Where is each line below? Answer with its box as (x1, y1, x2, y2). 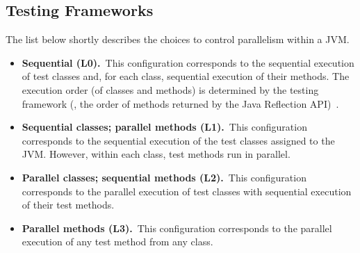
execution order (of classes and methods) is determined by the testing (22, 82, 319, 97)
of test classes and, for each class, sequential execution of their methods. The (22, 69, 350, 83)
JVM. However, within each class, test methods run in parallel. (22, 147, 291, 161)
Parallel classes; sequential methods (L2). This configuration (22, 170, 306, 184)
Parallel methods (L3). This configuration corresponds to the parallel (22, 220, 332, 235)
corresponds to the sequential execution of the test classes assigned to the (22, 133, 335, 147)
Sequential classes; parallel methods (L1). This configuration (22, 120, 307, 134)
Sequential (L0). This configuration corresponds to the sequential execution (22, 55, 354, 70)
